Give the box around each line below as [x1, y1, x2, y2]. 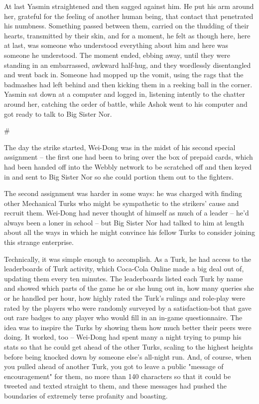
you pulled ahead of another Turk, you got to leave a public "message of [4, 361, 224, 372]
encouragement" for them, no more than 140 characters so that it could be [4, 371, 231, 381]
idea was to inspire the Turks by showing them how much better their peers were [4, 322, 252, 332]
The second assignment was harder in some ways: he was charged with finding [4, 188, 242, 199]
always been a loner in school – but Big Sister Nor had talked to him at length [4, 217, 244, 227]
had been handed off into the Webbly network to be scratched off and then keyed [4, 161, 252, 172]
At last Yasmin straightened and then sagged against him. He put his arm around [4, 1, 254, 11]
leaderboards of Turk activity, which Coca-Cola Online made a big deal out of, [4, 263, 244, 274]
